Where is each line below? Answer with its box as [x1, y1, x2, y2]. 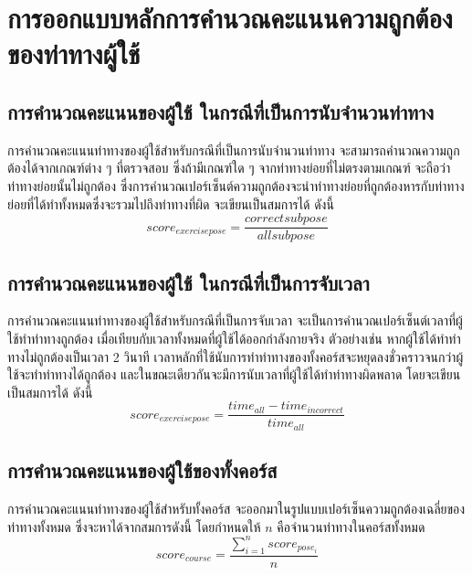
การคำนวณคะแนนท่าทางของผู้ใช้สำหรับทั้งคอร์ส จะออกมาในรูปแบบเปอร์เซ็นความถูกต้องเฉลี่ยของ [7, 499, 466, 518]
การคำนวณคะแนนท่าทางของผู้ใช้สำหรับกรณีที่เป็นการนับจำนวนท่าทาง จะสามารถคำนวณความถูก [7, 140, 460, 159]
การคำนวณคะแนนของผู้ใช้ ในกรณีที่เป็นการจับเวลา [7, 268, 370, 296]
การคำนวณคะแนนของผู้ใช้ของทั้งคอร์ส [7, 456, 278, 484]
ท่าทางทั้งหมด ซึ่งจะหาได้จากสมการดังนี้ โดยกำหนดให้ [7, 516, 261, 536]
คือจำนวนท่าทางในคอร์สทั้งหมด [277, 516, 425, 536]
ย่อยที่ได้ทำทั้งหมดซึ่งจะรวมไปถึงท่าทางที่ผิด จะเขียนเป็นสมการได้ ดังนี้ [7, 194, 334, 213]
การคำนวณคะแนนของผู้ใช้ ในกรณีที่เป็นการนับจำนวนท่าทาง [7, 97, 434, 125]
